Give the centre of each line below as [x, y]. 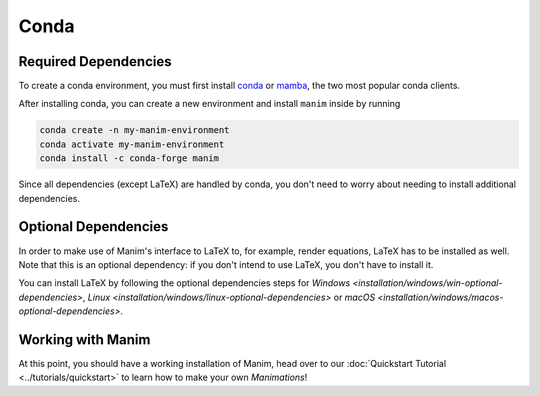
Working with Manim [84, 339]
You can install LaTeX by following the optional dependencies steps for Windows [184, 283]
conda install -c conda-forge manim [129, 158]
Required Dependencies [95, 61]
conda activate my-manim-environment [132, 144]
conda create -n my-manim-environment [134, 130]
